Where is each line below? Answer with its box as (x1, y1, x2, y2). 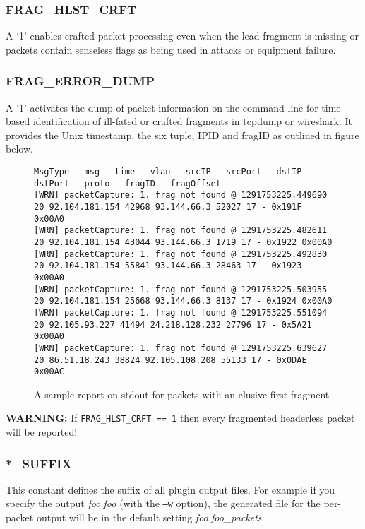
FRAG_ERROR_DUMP (6, 72, 155, 90)
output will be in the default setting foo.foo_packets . (36, 510, 265, 525)
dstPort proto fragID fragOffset (34, 178, 221, 189)
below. (6, 141, 33, 156)
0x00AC (34, 367, 64, 377)
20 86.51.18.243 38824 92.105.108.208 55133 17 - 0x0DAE (34, 355, 307, 365)
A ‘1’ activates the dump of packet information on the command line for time (6, 100, 341, 114)
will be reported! (6, 424, 78, 439)
